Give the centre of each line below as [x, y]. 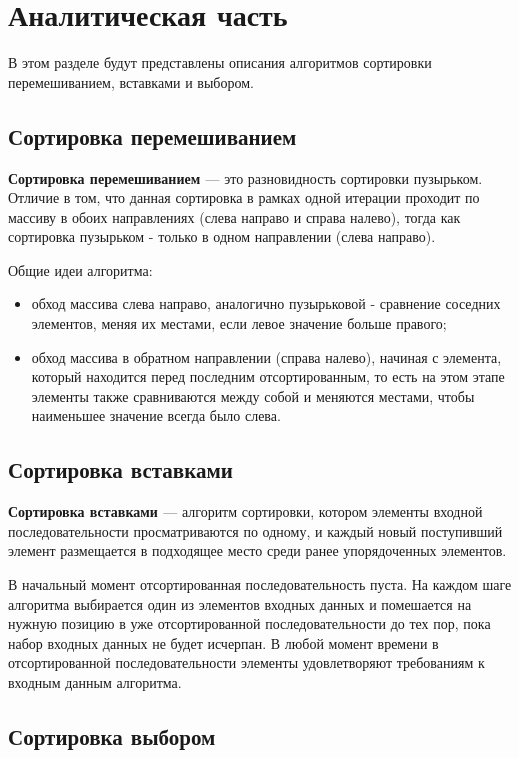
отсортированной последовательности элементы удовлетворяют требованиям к [246, 662]
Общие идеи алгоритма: [80, 269]
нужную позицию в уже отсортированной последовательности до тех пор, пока [249, 623]
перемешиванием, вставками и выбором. [131, 81]
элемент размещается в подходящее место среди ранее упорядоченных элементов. [257, 550]
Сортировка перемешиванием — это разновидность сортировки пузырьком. [245, 177]
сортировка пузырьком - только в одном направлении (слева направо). [222, 236]
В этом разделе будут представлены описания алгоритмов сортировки [220, 62]
